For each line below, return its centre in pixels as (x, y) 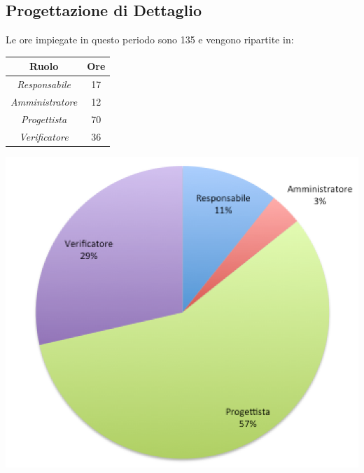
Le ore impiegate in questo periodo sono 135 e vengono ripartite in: (150, 40)
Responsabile (44, 84)
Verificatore (44, 136)
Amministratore (44, 101)
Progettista (44, 119)
